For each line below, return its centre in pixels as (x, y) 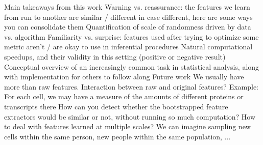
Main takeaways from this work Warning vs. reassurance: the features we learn (127, 7)
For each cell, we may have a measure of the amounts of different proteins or (124, 96)
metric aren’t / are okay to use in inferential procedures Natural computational (128, 47)
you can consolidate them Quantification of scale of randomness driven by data (128, 27)
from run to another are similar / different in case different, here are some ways (128, 17)
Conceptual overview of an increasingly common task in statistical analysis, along (132, 66)
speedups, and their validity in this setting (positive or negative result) (115, 56)
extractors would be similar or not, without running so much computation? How (130, 116)
